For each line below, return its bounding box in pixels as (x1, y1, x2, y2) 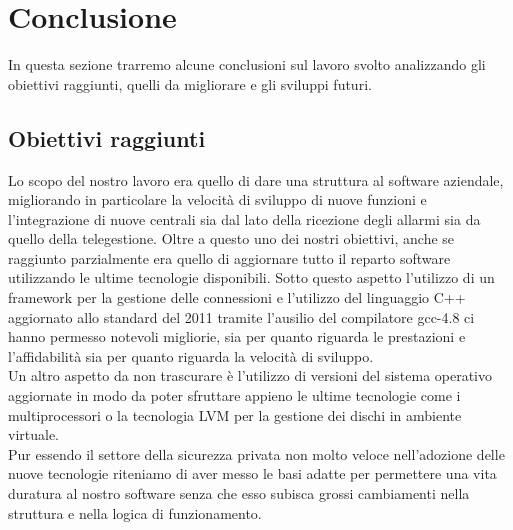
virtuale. (8, 424, 60, 445)
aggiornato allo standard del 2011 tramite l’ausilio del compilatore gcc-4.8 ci (8, 306, 475, 327)
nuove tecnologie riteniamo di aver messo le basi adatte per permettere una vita (8, 463, 497, 484)
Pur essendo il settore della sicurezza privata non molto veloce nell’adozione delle (8, 443, 505, 464)
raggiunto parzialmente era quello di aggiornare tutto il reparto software (8, 247, 451, 268)
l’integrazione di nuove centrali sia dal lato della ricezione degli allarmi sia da (8, 208, 481, 229)
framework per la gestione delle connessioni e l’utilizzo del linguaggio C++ (8, 287, 466, 308)
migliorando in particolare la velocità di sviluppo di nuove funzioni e (8, 189, 427, 210)
